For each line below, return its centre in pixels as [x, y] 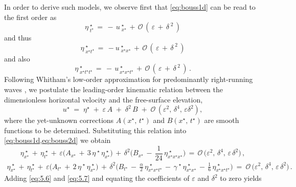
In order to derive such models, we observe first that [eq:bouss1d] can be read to [130, 7]
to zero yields [241, 178]
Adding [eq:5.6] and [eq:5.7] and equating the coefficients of [97, 178]
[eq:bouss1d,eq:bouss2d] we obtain [58, 140]
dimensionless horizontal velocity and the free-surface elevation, [104, 99]
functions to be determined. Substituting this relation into [95, 130]
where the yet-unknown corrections [59, 120]
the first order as [30, 17]
